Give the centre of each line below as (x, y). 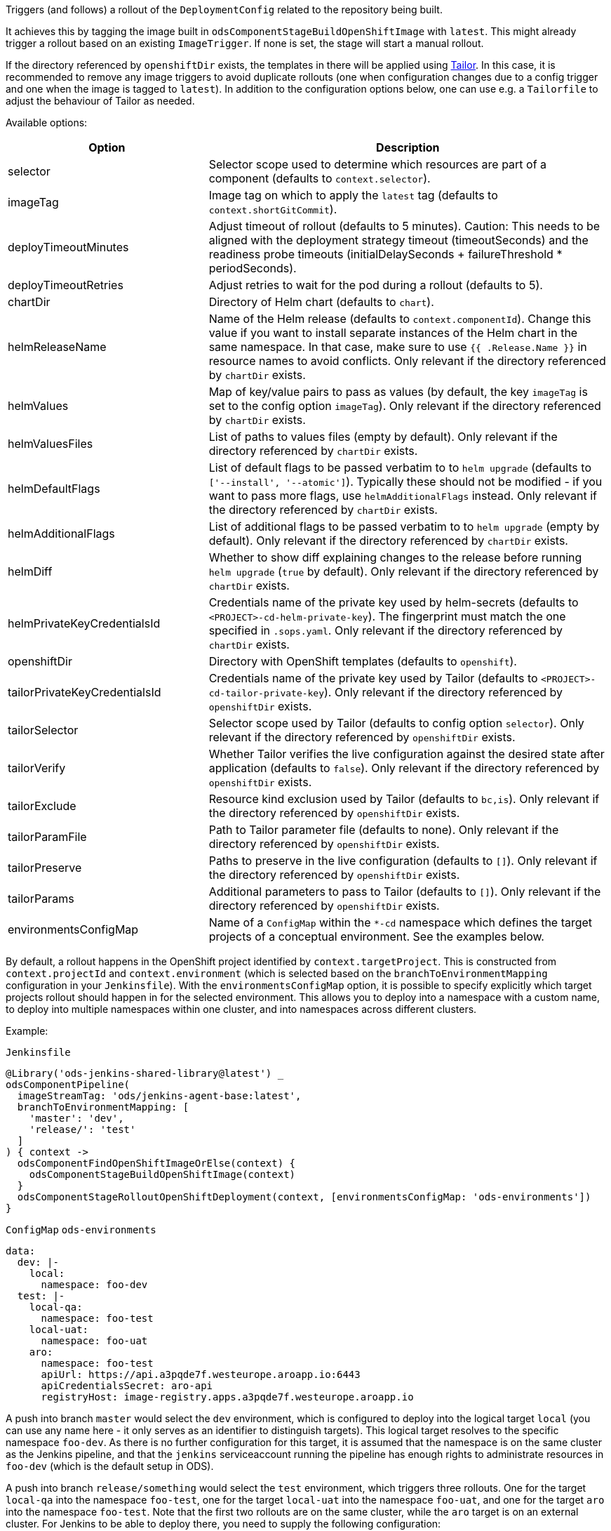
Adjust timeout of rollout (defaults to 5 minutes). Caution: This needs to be (404, 226)
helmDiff (30, 571)
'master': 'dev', (76, 1118)
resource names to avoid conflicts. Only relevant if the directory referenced (407, 361)
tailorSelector (43, 730)
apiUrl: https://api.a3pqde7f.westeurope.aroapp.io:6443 (201, 1374)
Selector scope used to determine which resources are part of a (378, 164)
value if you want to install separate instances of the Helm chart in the (393, 333)
